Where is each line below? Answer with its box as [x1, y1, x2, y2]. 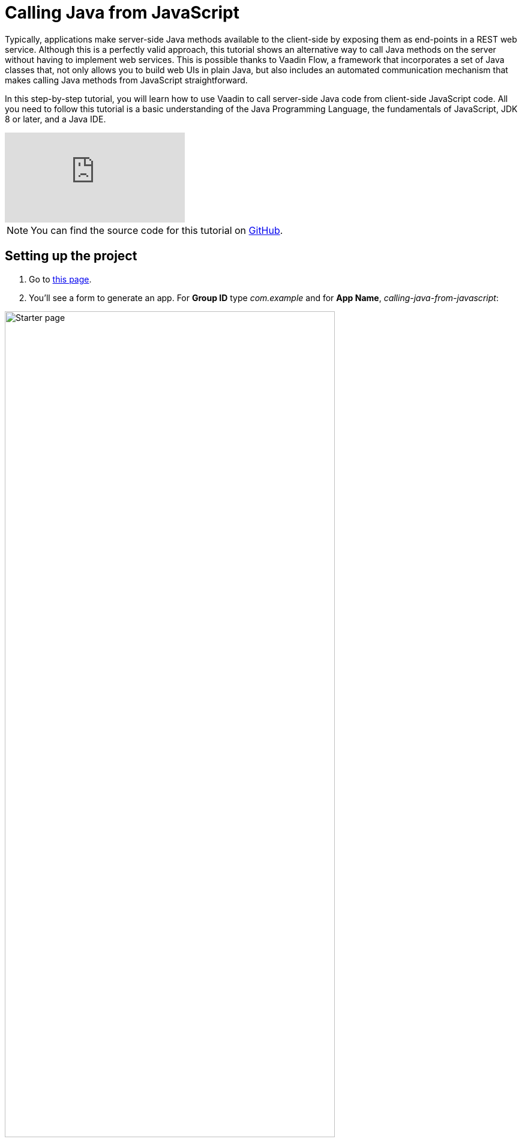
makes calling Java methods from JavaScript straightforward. [5, 74, 248, 85]
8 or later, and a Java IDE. [5, 113, 106, 124]
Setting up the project [5, 248, 137, 264]
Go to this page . [29, 274, 92, 284]
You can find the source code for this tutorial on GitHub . [31, 224, 283, 236]
